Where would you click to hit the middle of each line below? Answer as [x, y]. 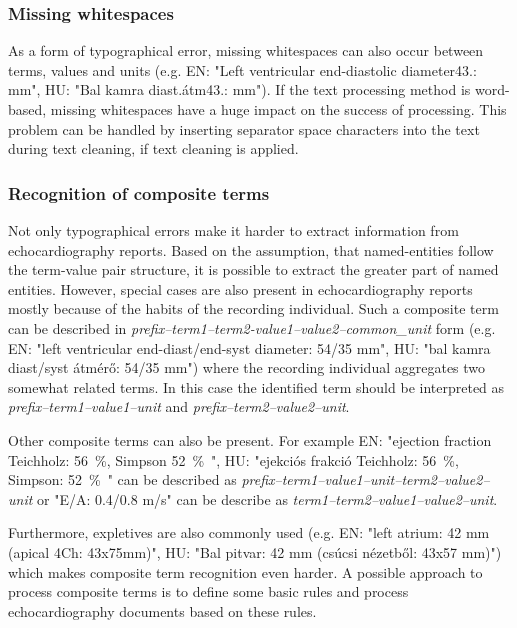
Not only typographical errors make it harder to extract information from [233, 230]
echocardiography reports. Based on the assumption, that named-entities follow [251, 249]
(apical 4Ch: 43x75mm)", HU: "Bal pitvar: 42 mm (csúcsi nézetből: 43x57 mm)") [255, 551]
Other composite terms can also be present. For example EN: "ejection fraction [250, 439]
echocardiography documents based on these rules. [162, 610]
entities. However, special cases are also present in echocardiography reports [240, 288]
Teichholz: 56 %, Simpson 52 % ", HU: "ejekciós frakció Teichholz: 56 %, [233, 459]
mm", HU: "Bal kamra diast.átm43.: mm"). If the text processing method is [239, 89]
